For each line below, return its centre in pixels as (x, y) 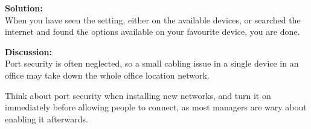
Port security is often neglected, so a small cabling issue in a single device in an (152, 63)
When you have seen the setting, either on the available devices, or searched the (153, 19)
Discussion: (28, 51)
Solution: (24, 8)
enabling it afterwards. (46, 118)
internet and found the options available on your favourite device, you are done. (152, 31)
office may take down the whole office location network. (107, 75)
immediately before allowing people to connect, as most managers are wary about (156, 107)
